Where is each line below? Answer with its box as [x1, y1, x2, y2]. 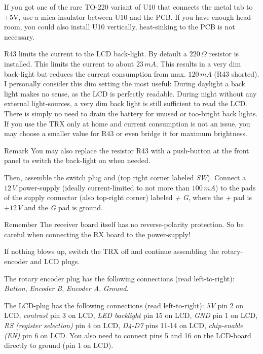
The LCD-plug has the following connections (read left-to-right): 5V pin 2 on [4, 300, 244, 310]
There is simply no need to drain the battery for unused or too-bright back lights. [4, 108, 258, 118]
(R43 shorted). [214, 68, 259, 79]
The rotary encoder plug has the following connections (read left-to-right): [4, 273, 235, 283]
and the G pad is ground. [24, 202, 103, 212]
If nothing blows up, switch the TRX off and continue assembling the [4, 246, 219, 256]
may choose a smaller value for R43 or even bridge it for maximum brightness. [4, 128, 247, 139]
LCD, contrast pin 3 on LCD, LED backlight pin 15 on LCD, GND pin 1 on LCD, [4, 310, 258, 320]
